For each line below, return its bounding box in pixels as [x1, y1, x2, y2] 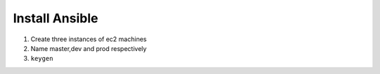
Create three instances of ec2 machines [30, 35, 147, 43]
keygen [30, 54, 53, 63]
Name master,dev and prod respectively [30, 44, 147, 52]
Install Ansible [13, 10, 99, 26]
